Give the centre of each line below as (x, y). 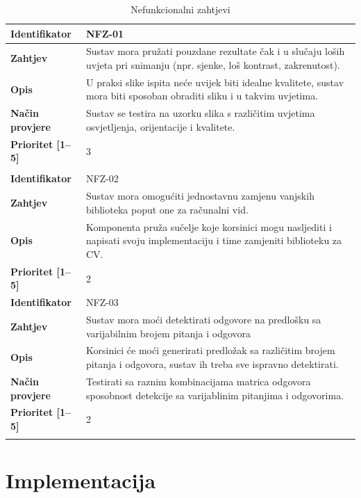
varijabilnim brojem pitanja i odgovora (169, 333)
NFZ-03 (102, 302)
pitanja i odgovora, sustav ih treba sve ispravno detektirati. (212, 364)
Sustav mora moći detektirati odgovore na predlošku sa (204, 320)
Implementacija (81, 480)
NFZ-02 (102, 178)
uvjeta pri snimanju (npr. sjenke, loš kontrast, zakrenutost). (213, 65)
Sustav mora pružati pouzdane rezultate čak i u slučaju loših (216, 51)
